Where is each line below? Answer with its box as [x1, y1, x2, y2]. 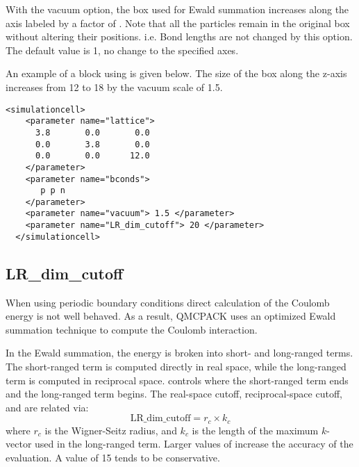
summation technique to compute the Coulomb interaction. [6, 322, 258, 336]
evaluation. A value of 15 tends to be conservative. [6, 450, 220, 465]
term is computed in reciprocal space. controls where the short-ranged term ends [6, 372, 349, 387]
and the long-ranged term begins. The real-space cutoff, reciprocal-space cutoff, [6, 386, 342, 401]
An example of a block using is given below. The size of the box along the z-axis [6, 66, 347, 81]
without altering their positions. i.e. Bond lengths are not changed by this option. [6, 29, 353, 44]
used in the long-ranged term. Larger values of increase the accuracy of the [35, 436, 353, 451]
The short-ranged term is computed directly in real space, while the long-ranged [6, 359, 347, 374]
